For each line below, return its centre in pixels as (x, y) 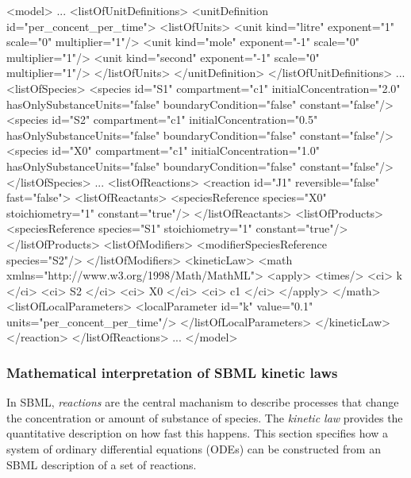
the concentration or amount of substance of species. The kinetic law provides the (205, 417)
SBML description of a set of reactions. (102, 464)
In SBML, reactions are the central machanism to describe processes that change (203, 402)
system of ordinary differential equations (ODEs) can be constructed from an (194, 449)
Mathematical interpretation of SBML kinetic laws (172, 372)
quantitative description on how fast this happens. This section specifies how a (197, 433)
